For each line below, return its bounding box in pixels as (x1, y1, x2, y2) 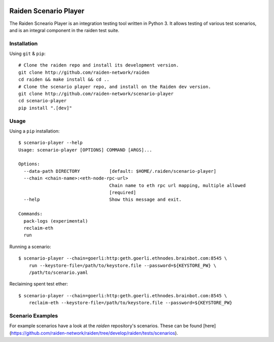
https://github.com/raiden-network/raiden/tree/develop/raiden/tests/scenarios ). (11, 330, 179, 336)
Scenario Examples (9, 312, 58, 319)
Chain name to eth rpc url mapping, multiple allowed (109, 182, 246, 188)
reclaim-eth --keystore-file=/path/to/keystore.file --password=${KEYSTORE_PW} (28, 300, 233, 306)
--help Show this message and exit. (23, 197, 182, 203)
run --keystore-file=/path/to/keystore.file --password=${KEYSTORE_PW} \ (28, 262, 217, 268)
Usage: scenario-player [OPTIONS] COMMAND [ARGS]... (18, 147, 152, 152)
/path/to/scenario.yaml (28, 269, 88, 275)
